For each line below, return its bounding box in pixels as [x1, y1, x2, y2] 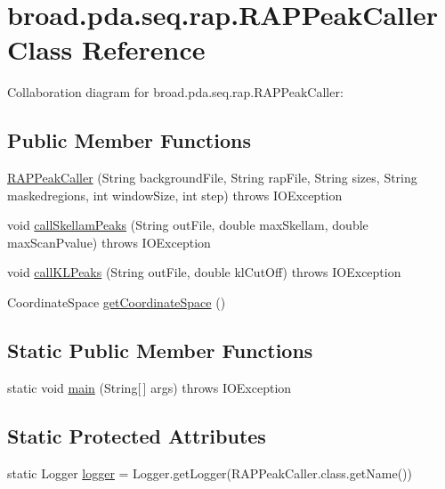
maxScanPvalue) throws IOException [7, 232, 211, 251]
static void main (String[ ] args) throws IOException [7, 378, 292, 396]
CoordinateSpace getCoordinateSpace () [7, 293, 226, 312]
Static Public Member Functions [7, 337, 313, 364]
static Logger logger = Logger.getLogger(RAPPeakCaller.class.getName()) [7, 463, 413, 482]
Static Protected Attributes [7, 421, 266, 449]
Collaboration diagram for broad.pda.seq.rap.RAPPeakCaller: [7, 83, 344, 102]
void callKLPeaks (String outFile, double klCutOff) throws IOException [7, 263, 401, 281]
